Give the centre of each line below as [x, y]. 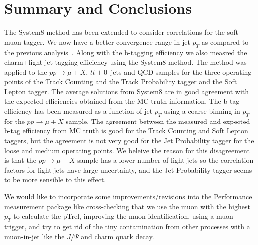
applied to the [26, 71]
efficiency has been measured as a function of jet [79, 111]
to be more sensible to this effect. [55, 180]
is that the [20, 160]
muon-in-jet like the [35, 236]
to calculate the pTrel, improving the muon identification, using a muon [123, 216]
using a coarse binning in [202, 111]
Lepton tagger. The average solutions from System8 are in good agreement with [127, 91]
